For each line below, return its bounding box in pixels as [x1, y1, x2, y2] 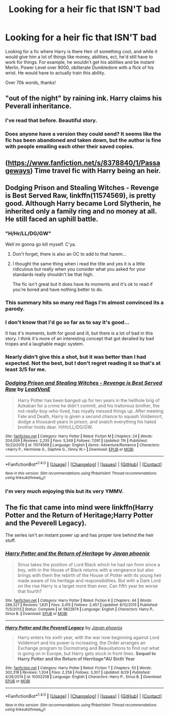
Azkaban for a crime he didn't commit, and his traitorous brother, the [17, 402, 160, 408]
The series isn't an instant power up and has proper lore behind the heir [5, 532, 154, 538]
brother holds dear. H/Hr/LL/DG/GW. [17, 424, 93, 430]
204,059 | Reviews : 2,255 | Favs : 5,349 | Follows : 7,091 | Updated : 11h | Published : [5, 438, 148, 443]
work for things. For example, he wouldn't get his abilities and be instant [5, 59, 154, 65]
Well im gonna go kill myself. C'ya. [5, 241, 76, 247]
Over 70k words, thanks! [5, 79, 56, 85]
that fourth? [17, 588, 42, 594]
